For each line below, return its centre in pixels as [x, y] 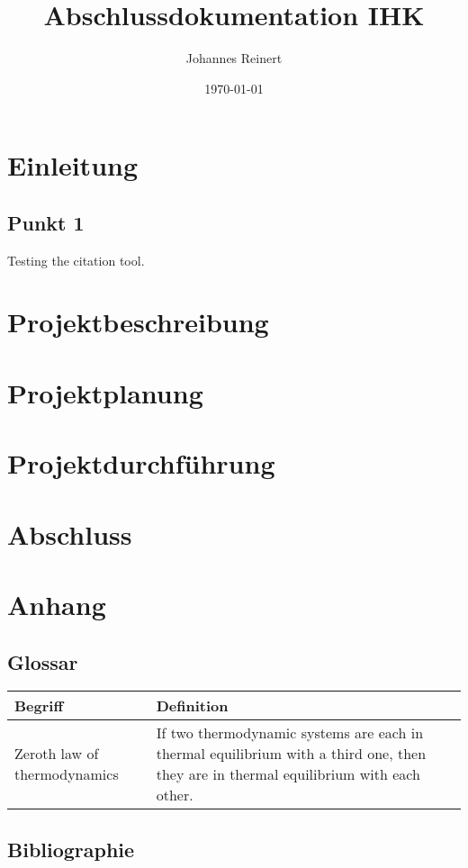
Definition [192, 706]
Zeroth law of [57, 754]
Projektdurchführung [141, 463]
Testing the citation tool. [76, 260]
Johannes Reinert [234, 58]
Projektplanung [105, 392]
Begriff [39, 706]
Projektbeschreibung [138, 322]
